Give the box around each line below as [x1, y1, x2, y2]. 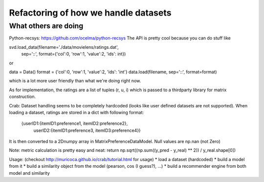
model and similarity [9, 170, 50, 176]
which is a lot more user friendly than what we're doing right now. [9, 78, 141, 84]
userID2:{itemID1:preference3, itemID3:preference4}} [33, 127, 141, 133]
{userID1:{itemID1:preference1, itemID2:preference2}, [21, 121, 128, 126]
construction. [9, 94, 36, 100]
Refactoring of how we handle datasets [9, 7, 172, 18]
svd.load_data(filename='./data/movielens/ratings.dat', [9, 44, 119, 50]
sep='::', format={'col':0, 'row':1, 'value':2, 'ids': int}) [21, 51, 126, 57]
